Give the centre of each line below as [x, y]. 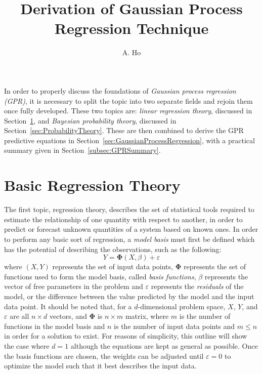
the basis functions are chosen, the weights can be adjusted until [104, 356]
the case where [27, 345]
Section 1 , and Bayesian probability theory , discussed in [90, 120]
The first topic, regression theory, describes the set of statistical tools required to [129, 209]
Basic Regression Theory [92, 185]
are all [19, 316]
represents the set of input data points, [113, 266]
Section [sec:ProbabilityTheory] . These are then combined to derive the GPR [124, 130]
